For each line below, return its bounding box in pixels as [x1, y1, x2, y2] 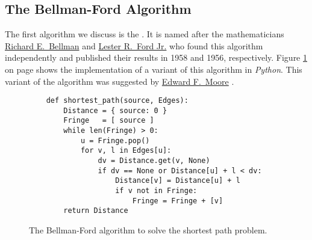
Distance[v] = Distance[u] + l [115, 176, 240, 185]
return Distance [63, 206, 128, 215]
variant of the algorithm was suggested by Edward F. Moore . [5, 75, 234, 87]
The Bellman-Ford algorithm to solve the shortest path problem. [29, 224, 267, 236]
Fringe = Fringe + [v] [132, 196, 223, 205]
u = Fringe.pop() [80, 136, 150, 145]
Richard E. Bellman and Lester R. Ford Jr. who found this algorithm [5, 39, 263, 52]
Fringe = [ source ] [63, 116, 154, 125]
